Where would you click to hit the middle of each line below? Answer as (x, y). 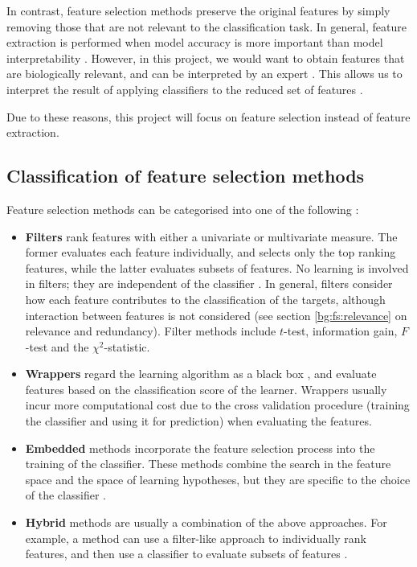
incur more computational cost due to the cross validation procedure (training (217, 405)
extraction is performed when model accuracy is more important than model (195, 42)
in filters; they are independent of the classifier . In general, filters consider (209, 283)
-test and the (57, 346)
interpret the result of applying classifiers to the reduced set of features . (185, 89)
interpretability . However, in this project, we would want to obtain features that (206, 58)
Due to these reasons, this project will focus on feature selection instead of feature (208, 116)
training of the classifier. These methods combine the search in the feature (208, 464)
